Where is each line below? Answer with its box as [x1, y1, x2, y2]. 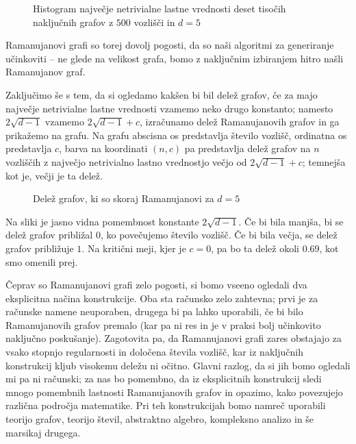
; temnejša [302, 154, 346, 169]
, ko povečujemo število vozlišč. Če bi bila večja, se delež [100, 227, 338, 242]
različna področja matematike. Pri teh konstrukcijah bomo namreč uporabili [5, 398, 326, 412]
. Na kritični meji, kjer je [81, 241, 186, 255]
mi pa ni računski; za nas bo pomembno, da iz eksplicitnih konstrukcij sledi [5, 371, 322, 386]
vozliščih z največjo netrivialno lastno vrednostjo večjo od [5, 154, 247, 169]
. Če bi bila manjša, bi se [238, 214, 344, 228]
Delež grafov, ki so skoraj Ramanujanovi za [33, 191, 214, 206]
